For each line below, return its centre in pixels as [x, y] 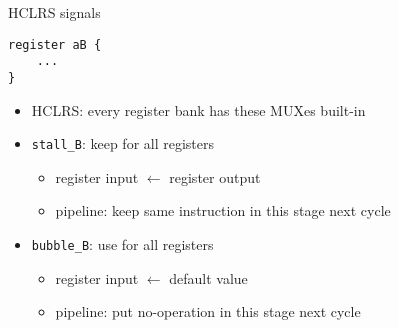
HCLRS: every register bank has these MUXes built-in [198, 109]
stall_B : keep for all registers [123, 143]
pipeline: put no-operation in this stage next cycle [208, 311]
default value [208, 277]
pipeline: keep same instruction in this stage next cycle [223, 210]
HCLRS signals [54, 12]
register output [215, 176]
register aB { [55, 44]
